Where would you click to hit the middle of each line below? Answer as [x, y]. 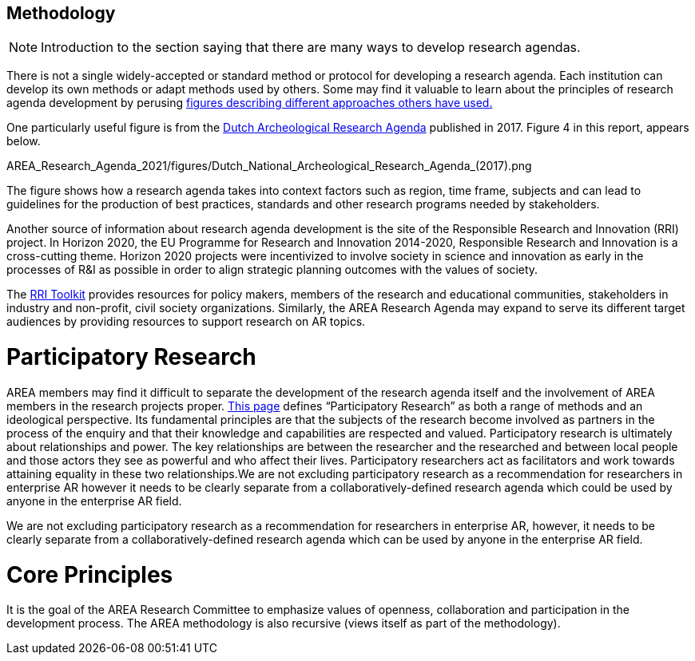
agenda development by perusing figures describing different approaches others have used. [250, 103]
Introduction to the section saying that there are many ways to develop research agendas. [311, 47]
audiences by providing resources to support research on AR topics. [186, 322]
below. [24, 141]
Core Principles [90, 574]
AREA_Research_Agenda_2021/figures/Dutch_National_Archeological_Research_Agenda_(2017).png [269, 166]
